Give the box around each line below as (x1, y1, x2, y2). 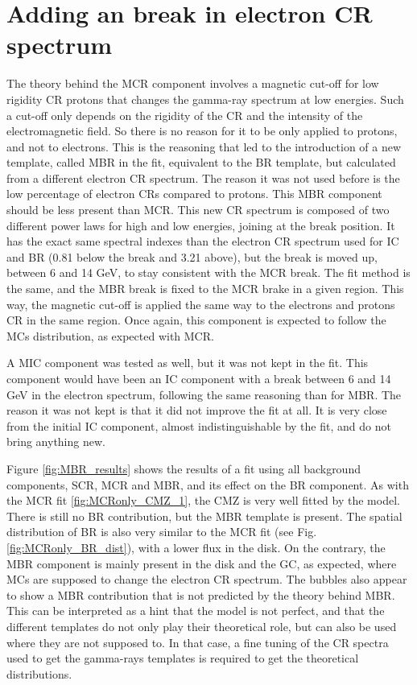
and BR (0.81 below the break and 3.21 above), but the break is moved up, (6, 248, 378, 265)
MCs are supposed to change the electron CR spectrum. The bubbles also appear (6, 571, 407, 588)
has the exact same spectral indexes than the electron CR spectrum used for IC (6, 233, 399, 250)
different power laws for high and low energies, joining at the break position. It (6, 217, 395, 233)
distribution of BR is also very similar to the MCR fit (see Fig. (6, 523, 317, 540)
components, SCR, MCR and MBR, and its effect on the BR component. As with (6, 476, 409, 493)
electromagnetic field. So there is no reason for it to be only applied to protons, (6, 122, 398, 139)
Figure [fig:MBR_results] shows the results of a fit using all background (6, 460, 361, 477)
